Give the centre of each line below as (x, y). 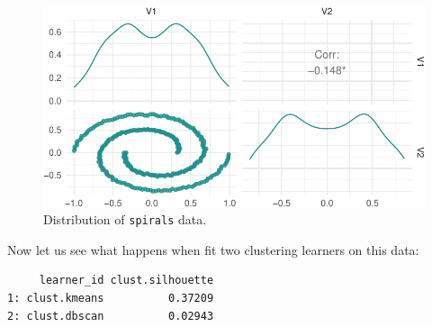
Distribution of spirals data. (125, 219)
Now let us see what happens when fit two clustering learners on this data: (213, 249)
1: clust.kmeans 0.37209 (111, 299)
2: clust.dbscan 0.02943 (111, 316)
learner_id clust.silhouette (126, 281)
